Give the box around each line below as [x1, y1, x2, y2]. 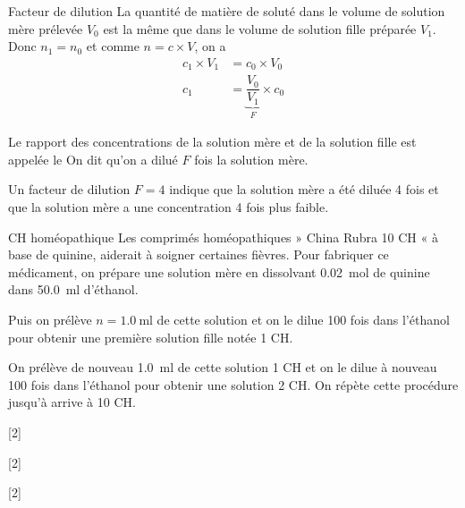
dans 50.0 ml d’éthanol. [8, 280, 139, 299]
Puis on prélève [8, 310, 92, 328]
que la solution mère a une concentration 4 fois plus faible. [8, 198, 329, 216]
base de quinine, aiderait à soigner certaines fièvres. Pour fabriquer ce [8, 245, 389, 264]
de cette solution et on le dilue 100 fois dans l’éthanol [156, 310, 450, 328]
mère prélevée [8, 19, 83, 38]
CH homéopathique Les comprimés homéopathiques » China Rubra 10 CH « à [8, 227, 438, 246]
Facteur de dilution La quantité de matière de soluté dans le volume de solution [8, 2, 445, 20]
